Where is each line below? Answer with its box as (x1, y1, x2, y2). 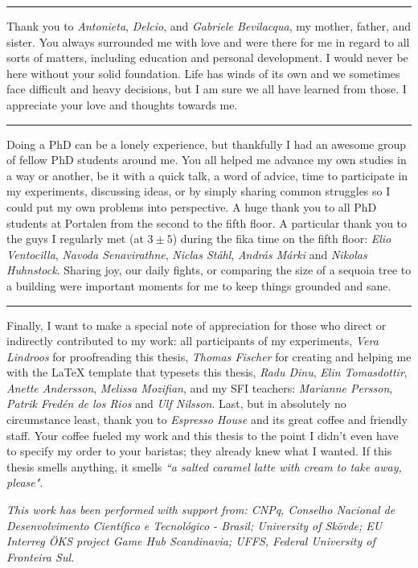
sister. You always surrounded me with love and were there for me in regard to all (6, 33, 410, 50)
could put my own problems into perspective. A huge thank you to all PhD (6, 198, 377, 215)
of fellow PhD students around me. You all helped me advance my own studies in (6, 151, 407, 168)
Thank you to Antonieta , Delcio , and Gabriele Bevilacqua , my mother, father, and (6, 18, 412, 34)
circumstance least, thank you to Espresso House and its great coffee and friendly (6, 411, 408, 428)
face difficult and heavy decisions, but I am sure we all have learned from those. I (6, 80, 407, 97)
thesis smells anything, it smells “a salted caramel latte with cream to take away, (6, 458, 402, 475)
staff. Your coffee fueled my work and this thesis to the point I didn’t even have (6, 426, 399, 443)
